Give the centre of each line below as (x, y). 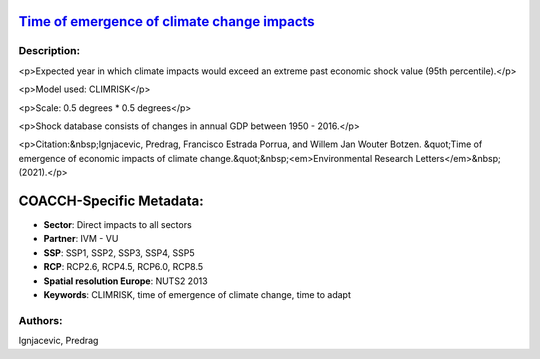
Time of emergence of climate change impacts (166, 21)
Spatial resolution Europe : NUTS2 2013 (126, 281)
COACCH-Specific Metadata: (111, 200)
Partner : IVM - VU (81, 239)
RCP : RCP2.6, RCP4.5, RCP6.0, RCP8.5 (123, 267)
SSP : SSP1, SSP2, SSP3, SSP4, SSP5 (119, 252)
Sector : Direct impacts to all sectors (117, 225)
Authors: (40, 320)
